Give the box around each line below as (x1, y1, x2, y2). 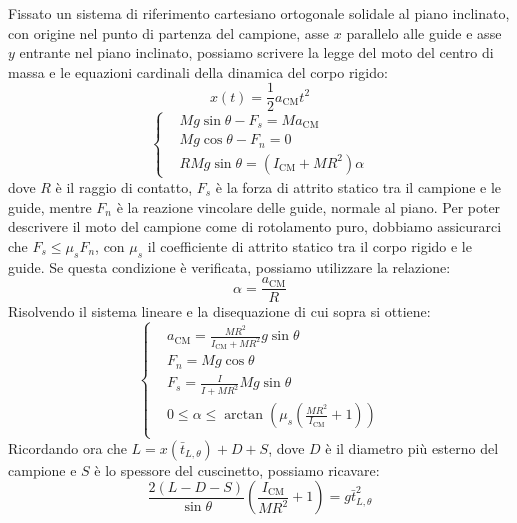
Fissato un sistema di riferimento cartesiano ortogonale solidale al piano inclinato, (8, 3, 510, 23)
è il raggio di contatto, (55, 176, 193, 197)
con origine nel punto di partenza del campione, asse (8, 22, 330, 43)
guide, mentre (8, 196, 92, 217)
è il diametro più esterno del (325, 437, 499, 458)
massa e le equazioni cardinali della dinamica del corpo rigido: (8, 61, 388, 82)
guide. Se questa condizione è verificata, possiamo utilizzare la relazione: (8, 256, 451, 277)
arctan (224, 408, 264, 423)
